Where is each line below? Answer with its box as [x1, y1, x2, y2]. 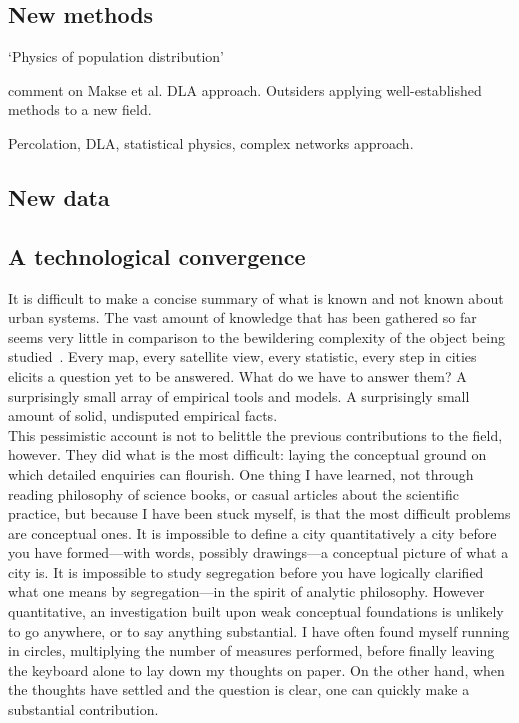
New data [8, 181, 110, 212]
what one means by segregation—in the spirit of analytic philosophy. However [8, 581, 485, 602]
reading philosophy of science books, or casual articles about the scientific [8, 483, 459, 504]
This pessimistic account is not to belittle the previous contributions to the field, [8, 424, 503, 445]
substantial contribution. [8, 699, 159, 720]
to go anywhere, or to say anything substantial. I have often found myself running [8, 620, 510, 641]
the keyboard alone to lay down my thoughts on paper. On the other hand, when [8, 659, 505, 680]
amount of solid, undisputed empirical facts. [8, 405, 278, 426]
